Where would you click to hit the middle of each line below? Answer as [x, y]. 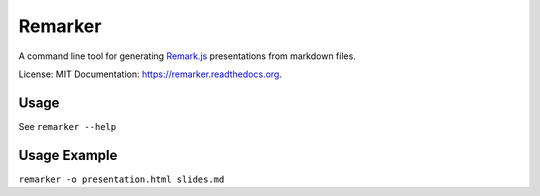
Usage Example [68, 155]
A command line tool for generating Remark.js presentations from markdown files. [187, 56]
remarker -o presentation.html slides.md [121, 179]
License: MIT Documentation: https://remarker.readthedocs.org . [150, 74]
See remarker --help [67, 126]
